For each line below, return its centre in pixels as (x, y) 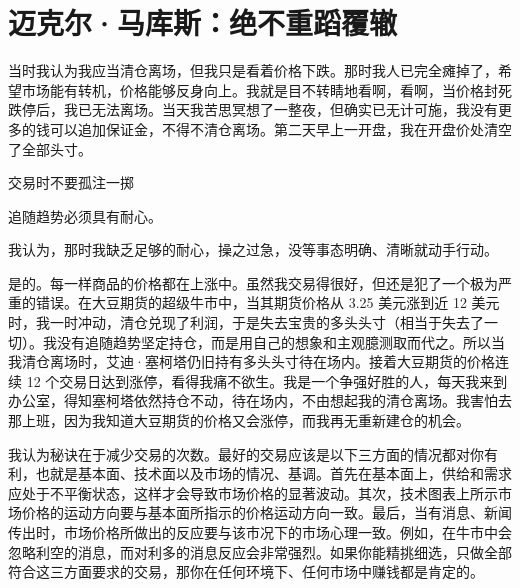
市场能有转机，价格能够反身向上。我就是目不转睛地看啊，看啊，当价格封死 (266, 89)
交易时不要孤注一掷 (71, 182)
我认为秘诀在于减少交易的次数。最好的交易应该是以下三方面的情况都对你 (246, 453)
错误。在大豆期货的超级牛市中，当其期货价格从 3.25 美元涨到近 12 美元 (267, 302)
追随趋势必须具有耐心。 (85, 215)
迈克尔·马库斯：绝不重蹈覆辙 (203, 22)
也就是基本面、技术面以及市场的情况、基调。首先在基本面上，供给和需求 (273, 473)
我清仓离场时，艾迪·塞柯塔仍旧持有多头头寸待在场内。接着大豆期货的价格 (251, 361)
